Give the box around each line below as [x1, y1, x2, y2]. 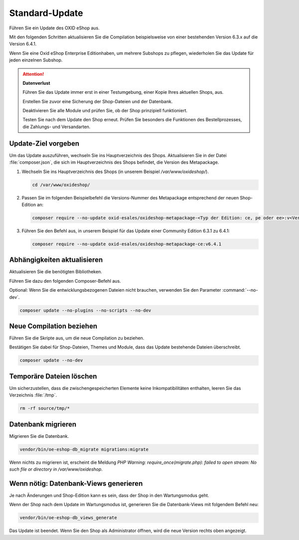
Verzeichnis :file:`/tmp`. [9, 392, 57, 398]
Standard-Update [9, 7, 83, 18]
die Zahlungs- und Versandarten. [22, 124, 91, 130]
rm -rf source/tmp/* [19, 405, 70, 411]
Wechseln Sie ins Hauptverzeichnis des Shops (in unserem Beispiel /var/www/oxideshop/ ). [21, 169, 209, 175]
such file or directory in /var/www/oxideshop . [9, 466, 103, 472]
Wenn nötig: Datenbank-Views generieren [9, 479, 143, 488]
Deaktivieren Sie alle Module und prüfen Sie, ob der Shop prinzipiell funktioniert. [22, 108, 188, 114]
